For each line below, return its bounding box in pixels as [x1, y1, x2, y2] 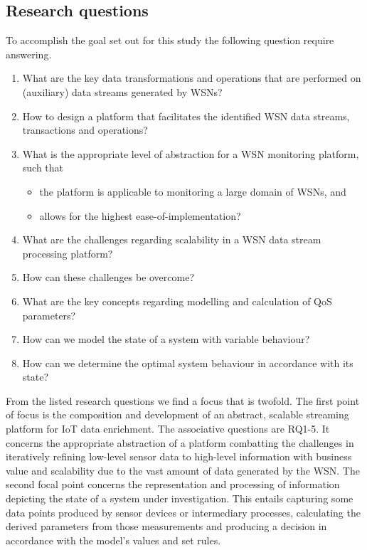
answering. [6, 46, 52, 61]
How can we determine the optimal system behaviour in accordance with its [22, 355, 353, 370]
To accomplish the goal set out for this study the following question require [6, 33, 334, 48]
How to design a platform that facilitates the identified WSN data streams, [22, 108, 350, 123]
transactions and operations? [22, 122, 148, 137]
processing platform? [22, 245, 113, 260]
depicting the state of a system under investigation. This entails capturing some [6, 491, 353, 506]
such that [22, 160, 64, 175]
